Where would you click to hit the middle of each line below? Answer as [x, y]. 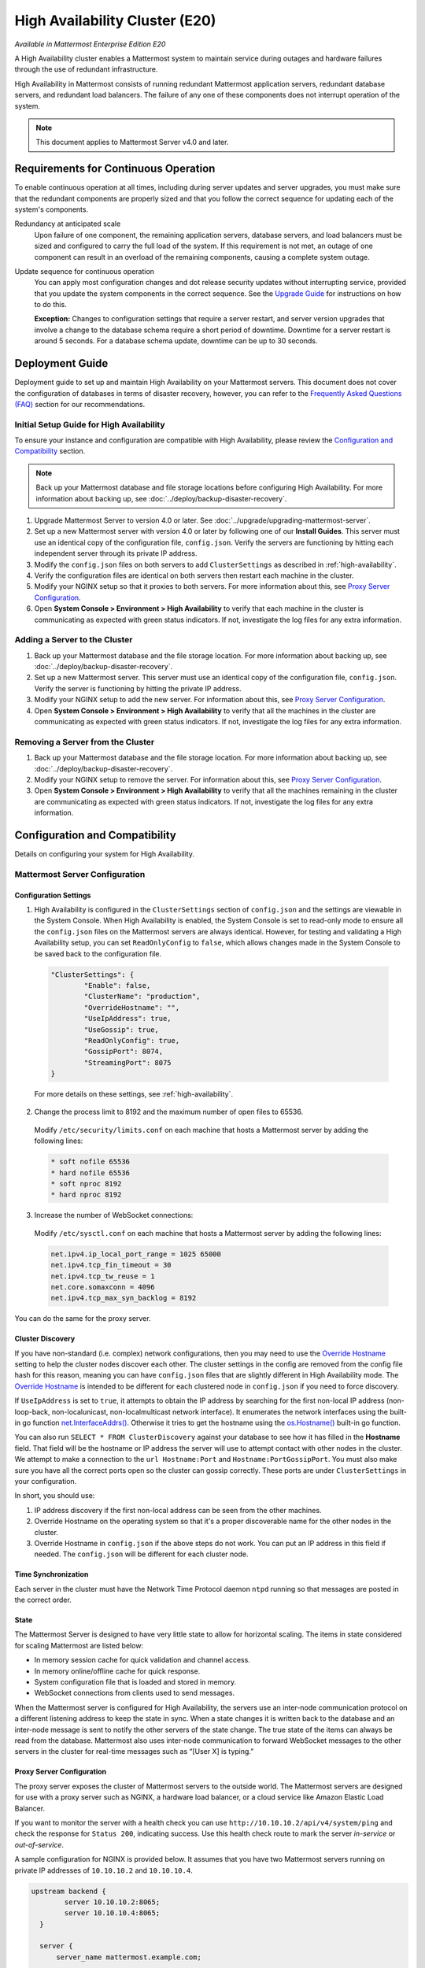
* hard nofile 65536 [90, 1173]
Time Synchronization [52, 1574]
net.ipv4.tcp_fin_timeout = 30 [111, 1265]
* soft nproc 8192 [86, 1184]
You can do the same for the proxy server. [83, 1319]
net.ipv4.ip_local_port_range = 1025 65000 [136, 1254]
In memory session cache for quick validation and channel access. [142, 1660]
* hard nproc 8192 [86, 1195]
